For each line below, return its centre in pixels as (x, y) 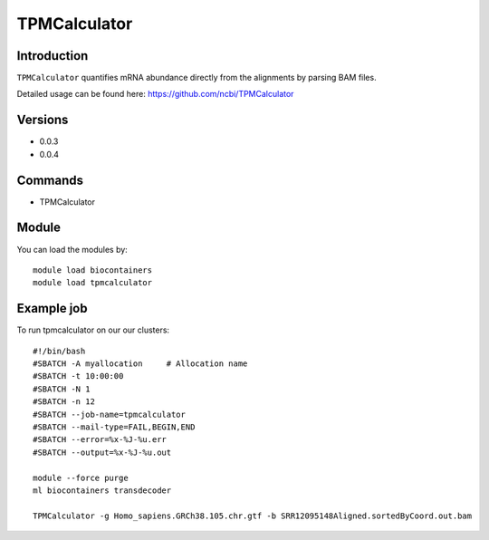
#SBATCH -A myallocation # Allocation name (140, 364)
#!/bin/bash (59, 351)
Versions (43, 120)
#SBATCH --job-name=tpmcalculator (109, 414)
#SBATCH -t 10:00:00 (78, 376)
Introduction (53, 56)
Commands (50, 180)
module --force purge (81, 477)
